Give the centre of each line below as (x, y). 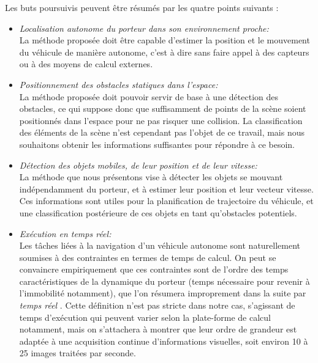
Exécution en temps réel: (65, 233)
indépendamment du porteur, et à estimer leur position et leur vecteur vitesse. (166, 189)
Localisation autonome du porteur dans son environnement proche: (144, 28)
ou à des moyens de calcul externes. (86, 64)
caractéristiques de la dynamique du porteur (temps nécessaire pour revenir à (165, 281)
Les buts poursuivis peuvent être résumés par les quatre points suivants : (142, 7)
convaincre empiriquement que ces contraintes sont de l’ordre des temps (154, 269)
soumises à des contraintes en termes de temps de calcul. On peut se (148, 257)
